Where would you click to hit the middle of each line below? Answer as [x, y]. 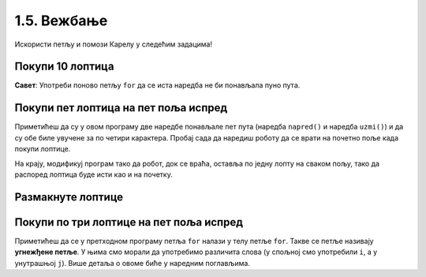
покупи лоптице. [43, 149]
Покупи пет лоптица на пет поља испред [121, 108]
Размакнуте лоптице [69, 197]
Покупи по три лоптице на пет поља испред [129, 222]
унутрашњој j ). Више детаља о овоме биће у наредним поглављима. [132, 263]
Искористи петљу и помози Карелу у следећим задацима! [114, 44]
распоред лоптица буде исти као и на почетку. [93, 174]
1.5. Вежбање [61, 21]
